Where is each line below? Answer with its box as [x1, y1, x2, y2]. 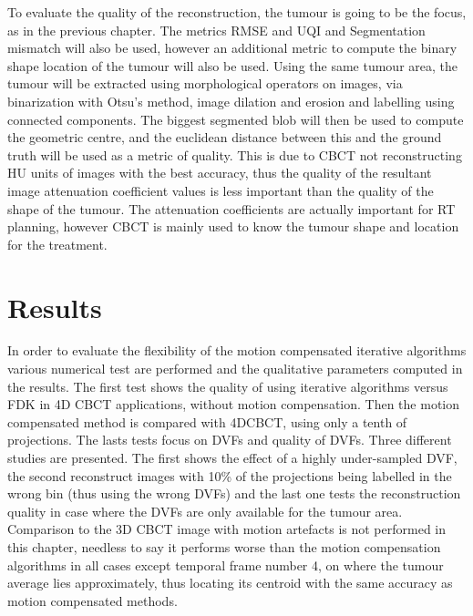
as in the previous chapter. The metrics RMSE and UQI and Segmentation [7, 20, 426, 39]
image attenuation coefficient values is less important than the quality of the [7, 180, 434, 200]
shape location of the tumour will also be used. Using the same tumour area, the [7, 56, 458, 75]
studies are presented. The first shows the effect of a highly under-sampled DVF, [7, 448, 458, 467]
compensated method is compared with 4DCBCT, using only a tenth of [7, 412, 407, 431]
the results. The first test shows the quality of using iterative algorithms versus [7, 376, 448, 395]
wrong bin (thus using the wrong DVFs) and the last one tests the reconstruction [7, 484, 461, 503]
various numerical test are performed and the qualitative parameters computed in [7, 359, 463, 378]
